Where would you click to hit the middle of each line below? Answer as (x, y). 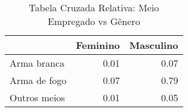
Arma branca (37, 63)
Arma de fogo (38, 80)
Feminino (98, 45)
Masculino (154, 45)
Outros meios (37, 97)
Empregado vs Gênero (94, 21)
